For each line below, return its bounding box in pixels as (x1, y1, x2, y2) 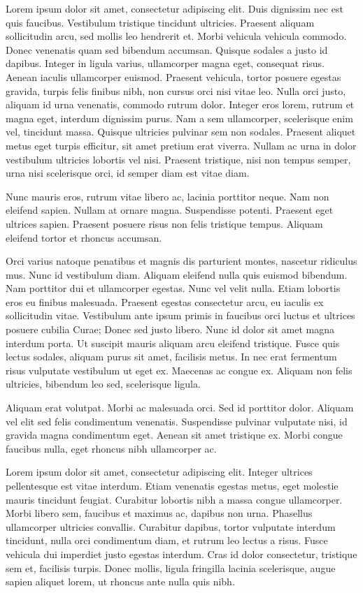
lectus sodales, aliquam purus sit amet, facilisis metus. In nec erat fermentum (6, 349, 337, 364)
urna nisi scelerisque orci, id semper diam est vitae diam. (6, 166, 250, 180)
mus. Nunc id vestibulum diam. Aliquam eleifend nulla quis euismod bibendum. (6, 267, 348, 281)
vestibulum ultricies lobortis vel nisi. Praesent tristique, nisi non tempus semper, (6, 152, 351, 166)
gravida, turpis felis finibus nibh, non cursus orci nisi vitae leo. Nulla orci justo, (6, 83, 346, 98)
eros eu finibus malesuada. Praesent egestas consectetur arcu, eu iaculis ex (6, 294, 324, 309)
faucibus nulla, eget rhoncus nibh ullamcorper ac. (6, 441, 217, 455)
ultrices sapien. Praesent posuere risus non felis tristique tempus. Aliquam (6, 216, 323, 230)
